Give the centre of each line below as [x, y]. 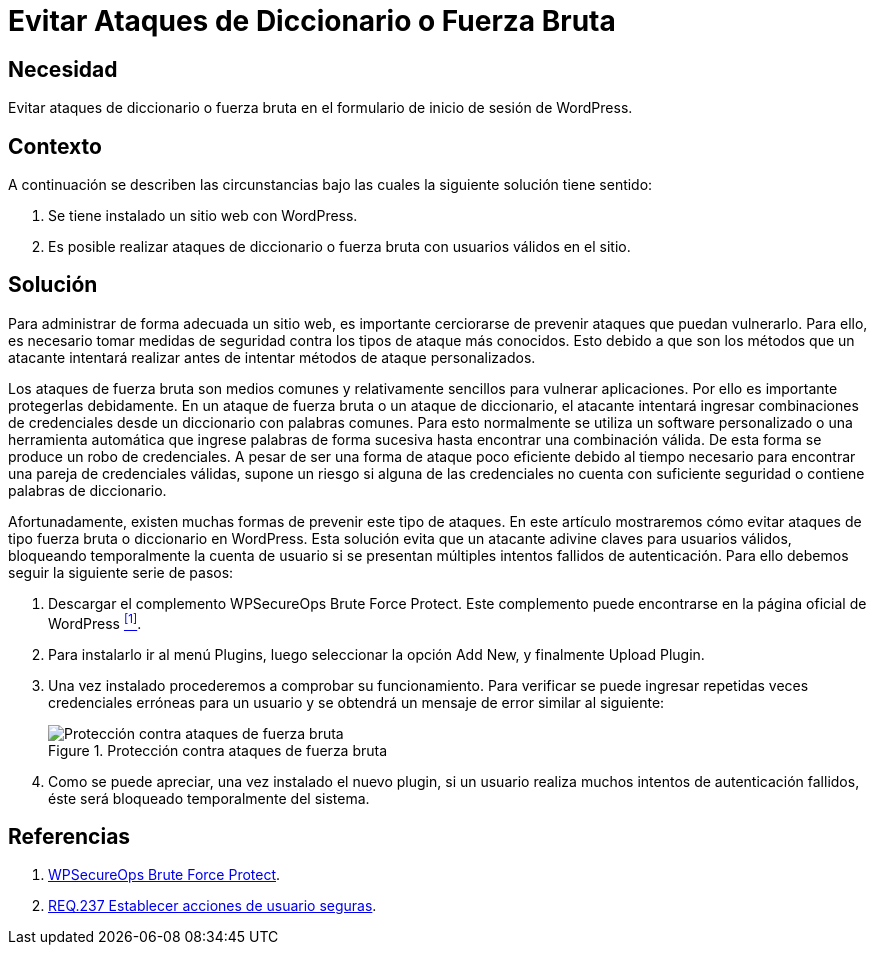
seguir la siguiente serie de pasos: [121, 572]
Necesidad [63, 69]
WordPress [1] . [95, 621]
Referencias [69, 836]
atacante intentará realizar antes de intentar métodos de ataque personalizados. [272, 357]
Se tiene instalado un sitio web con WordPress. [203, 216]
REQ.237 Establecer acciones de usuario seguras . [212, 906]
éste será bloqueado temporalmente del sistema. [209, 798]
